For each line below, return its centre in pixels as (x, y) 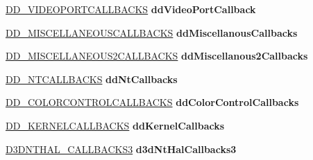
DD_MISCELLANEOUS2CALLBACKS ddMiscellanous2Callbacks (157, 56)
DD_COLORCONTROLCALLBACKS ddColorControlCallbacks (152, 102)
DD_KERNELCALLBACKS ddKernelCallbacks (115, 125)
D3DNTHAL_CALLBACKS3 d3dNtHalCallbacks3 (121, 149)
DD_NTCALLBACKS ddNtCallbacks (92, 79)
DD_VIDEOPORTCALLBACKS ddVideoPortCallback (131, 9)
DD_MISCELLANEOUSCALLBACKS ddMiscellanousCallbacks (152, 32)
